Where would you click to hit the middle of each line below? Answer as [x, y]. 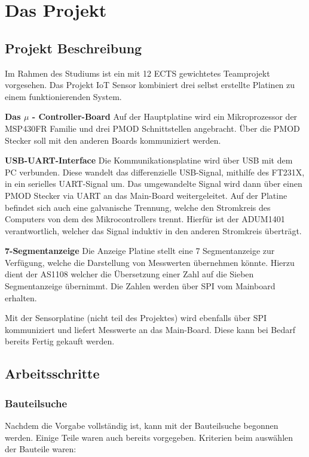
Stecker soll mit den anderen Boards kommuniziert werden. [113, 140]
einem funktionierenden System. [63, 96]
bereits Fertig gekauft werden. [60, 341]
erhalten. [21, 297]
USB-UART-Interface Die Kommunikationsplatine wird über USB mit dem [149, 160]
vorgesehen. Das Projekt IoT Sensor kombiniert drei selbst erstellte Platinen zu [150, 85]
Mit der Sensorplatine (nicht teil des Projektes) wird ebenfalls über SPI [136, 318]
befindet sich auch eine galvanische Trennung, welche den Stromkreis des [138, 207]
